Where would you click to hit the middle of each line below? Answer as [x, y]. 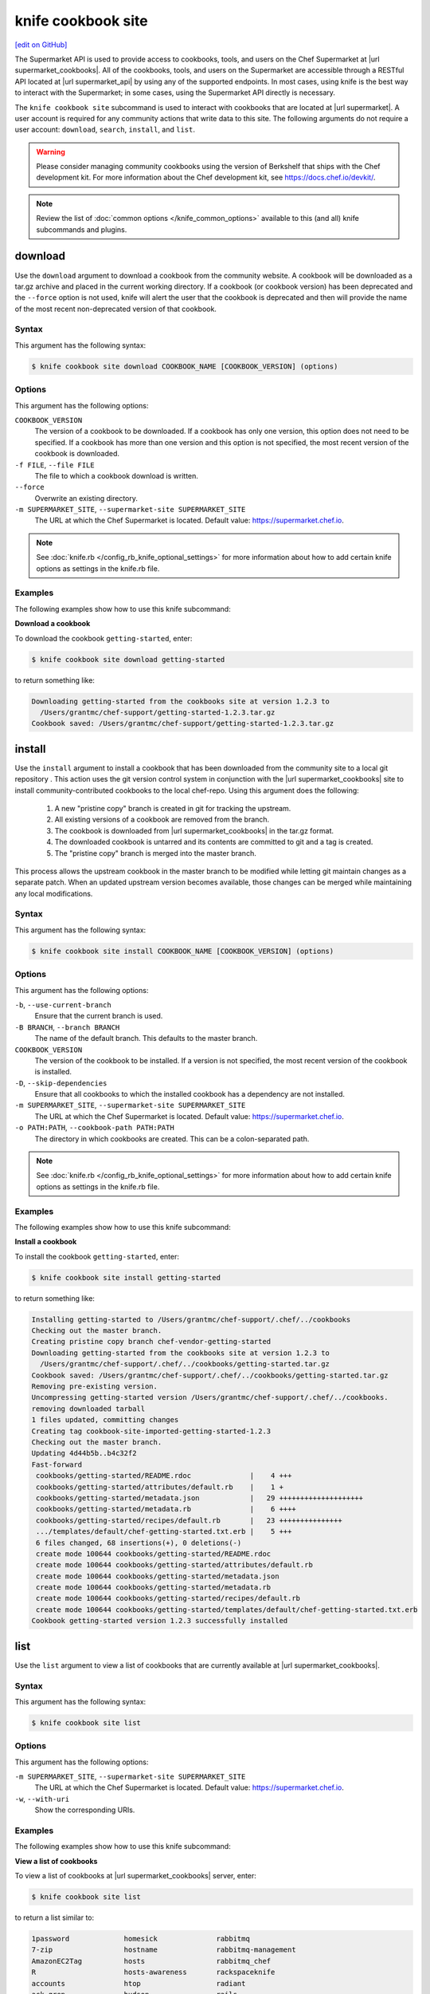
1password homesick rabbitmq [141, 1939]
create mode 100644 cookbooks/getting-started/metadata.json [158, 1576]
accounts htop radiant [139, 1983]
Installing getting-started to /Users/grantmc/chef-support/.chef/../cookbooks [191, 1319]
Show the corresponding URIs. [85, 1810]
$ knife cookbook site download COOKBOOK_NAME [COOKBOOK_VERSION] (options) [185, 366]
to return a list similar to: [55, 1917]
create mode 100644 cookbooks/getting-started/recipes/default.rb [168, 1598]
